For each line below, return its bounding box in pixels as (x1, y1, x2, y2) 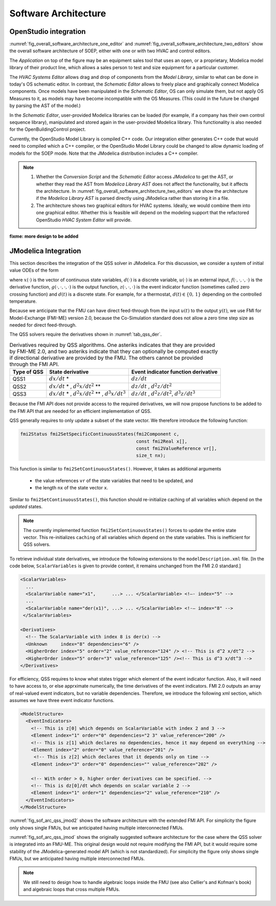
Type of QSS (12, 368, 43, 376)
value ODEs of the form (9, 267, 59, 274)
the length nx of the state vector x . (35, 485, 108, 491)
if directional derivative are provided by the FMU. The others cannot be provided (9, 354, 203, 361)
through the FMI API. (9, 361, 59, 368)
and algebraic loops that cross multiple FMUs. (23, 887, 120, 893)
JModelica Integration (9, 246, 81, 255)
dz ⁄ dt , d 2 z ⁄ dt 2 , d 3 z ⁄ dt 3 (131, 389, 196, 397)
